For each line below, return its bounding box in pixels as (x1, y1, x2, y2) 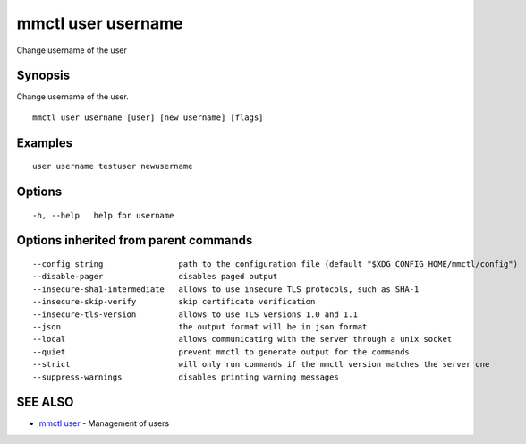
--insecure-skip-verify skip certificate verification (32, 296, 316, 307)
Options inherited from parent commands (16, 233, 253, 248)
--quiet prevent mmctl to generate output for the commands (32, 346, 411, 357)
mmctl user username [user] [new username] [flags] (32, 112, 264, 123)
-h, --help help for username (32, 210, 174, 220)
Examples (16, 135, 73, 150)
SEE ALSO (16, 395, 74, 410)
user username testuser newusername (32, 161, 193, 172)
